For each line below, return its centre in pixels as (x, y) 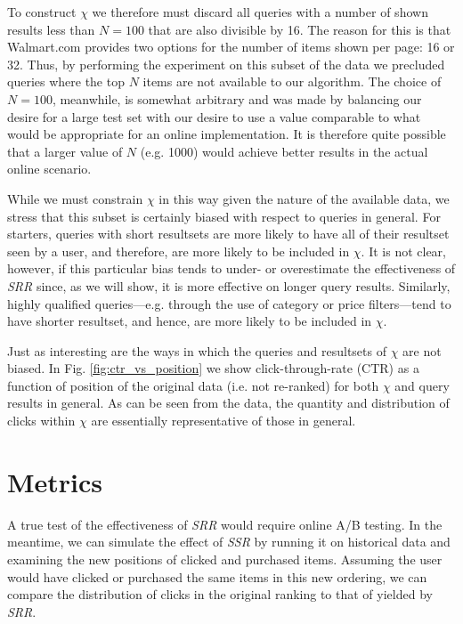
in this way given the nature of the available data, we (304, 198)
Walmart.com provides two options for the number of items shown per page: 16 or (231, 47)
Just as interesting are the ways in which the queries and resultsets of (197, 350)
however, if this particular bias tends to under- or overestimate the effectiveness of (231, 268)
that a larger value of (65, 151)
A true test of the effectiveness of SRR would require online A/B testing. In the (225, 524)
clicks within (41, 421)
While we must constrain (75, 198)
